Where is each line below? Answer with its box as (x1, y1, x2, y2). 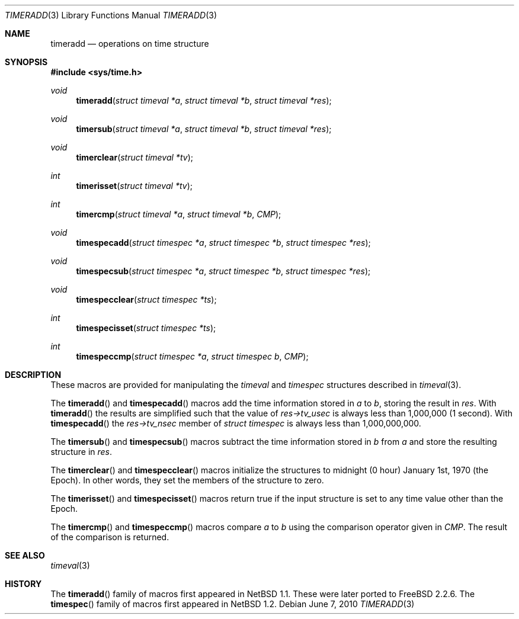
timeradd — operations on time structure (50, 39, 209, 49)
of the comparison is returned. (50, 532, 169, 542)
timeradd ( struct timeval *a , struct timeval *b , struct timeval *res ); (76, 95, 332, 105)
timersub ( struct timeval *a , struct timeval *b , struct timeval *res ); (76, 124, 332, 134)
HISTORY (5, 579, 42, 589)
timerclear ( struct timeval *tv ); (76, 152, 193, 162)
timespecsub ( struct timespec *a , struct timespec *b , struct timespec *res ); (76, 266, 371, 276)
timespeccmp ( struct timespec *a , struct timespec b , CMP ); (76, 351, 309, 361)
